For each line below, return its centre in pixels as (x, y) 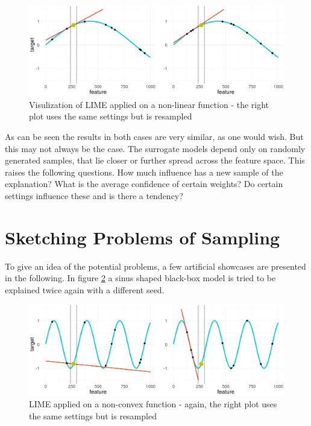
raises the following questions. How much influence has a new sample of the (144, 172)
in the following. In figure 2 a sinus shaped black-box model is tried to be (140, 278)
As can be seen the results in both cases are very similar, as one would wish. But (154, 136)
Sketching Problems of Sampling (143, 237)
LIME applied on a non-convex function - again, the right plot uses (153, 404)
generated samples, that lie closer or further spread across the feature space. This (155, 160)
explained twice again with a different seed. (85, 289)
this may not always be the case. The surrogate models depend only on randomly (155, 148)
